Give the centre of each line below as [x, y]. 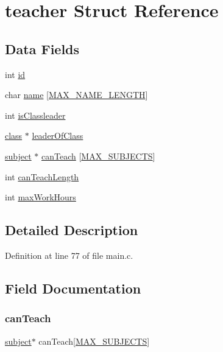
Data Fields [42, 48]
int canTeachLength [42, 176]
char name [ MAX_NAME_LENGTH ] [76, 95]
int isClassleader [35, 115]
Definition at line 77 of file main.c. [69, 255]
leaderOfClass [58, 136]
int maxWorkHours [41, 197]
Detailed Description [72, 230]
